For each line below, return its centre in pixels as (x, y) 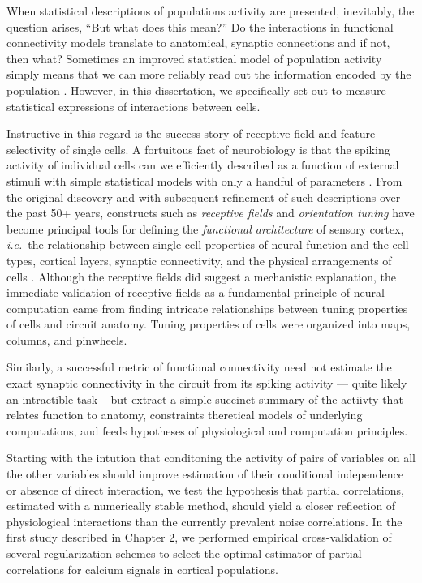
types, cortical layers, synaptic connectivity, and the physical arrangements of (199, 260)
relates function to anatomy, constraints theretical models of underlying (185, 415)
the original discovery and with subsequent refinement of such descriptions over (204, 197)
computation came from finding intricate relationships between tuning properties (207, 308)
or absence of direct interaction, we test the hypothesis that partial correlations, (205, 489)
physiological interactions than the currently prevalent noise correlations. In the (205, 521)
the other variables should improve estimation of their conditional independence (205, 474)
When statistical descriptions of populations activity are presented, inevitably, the (211, 11)
